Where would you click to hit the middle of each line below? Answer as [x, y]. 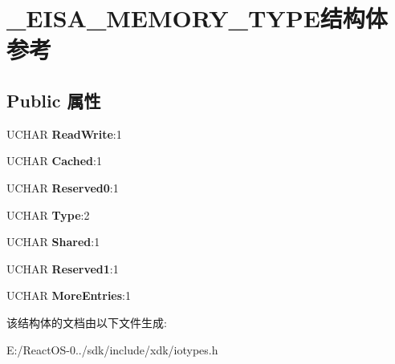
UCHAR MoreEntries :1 [69, 295]
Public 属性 [54, 100]
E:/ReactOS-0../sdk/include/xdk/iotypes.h [112, 349]
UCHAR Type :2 [48, 214]
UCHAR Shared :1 [53, 242]
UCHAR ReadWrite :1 [64, 133]
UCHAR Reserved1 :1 [63, 268]
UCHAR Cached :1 [54, 161]
